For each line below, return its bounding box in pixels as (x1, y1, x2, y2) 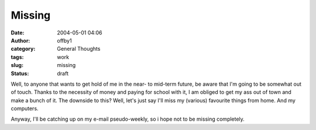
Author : (11, 37, 30, 44)
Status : (11, 70, 29, 77)
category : (11, 45, 36, 52)
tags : (11, 53, 24, 61)
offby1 (57, 37, 73, 44)
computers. (11, 105, 39, 112)
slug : (11, 62, 23, 69)
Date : (11, 29, 25, 36)
